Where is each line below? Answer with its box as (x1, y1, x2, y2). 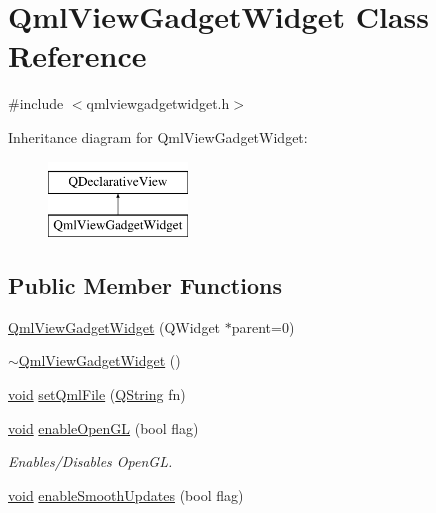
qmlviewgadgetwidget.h (86, 93, 230, 114)
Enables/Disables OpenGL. (8, 451, 173, 472)
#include (8, 93, 64, 114)
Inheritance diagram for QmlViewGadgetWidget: (8, 126, 308, 147)
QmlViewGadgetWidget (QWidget (8, 316, 221, 337)
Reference (8, 35, 147, 76)
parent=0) (231, 316, 295, 337)
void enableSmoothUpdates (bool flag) (8, 484, 244, 505)
